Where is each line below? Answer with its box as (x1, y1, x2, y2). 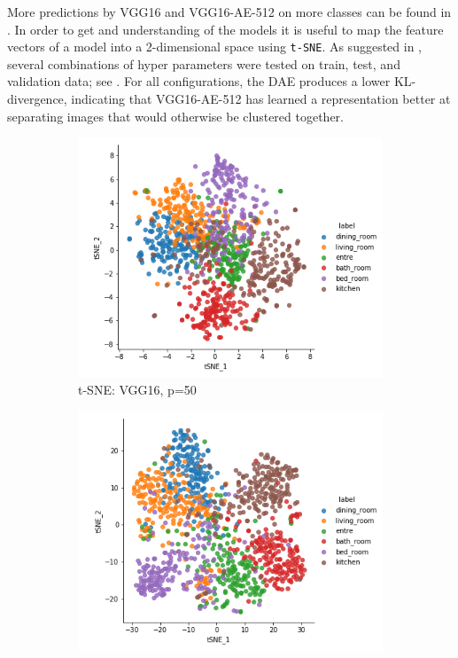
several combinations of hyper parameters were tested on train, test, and (7, 54, 400, 73)
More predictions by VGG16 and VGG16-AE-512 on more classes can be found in (7, 3, 452, 20)
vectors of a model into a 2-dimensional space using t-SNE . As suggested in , (7, 37, 423, 56)
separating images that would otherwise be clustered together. (7, 106, 345, 125)
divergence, (7, 90, 67, 108)
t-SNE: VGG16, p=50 (78, 380, 197, 399)
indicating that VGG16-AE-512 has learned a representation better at (71, 90, 451, 108)
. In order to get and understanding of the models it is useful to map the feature (7, 20, 444, 38)
